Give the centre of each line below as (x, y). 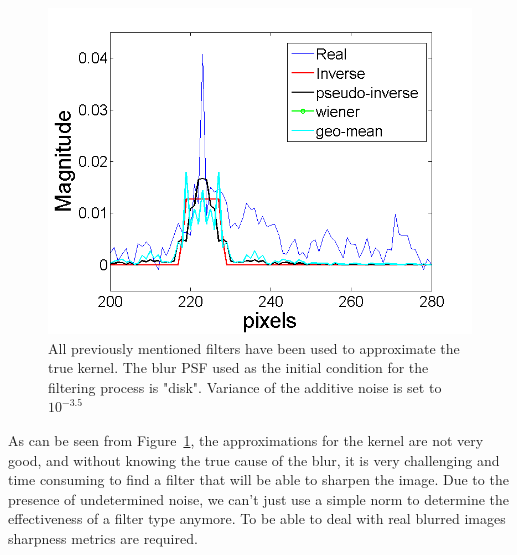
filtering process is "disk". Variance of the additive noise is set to (245, 386)
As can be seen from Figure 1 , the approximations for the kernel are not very (246, 439)
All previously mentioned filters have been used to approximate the (254, 347)
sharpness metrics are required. (103, 537)
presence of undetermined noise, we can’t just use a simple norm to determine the (258, 498)
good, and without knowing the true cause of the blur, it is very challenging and (254, 459)
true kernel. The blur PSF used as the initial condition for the (238, 367)
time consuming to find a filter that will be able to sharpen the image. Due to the (258, 479)
